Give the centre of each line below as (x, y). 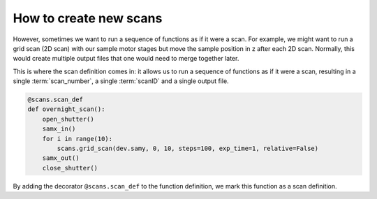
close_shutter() (70, 168)
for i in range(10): (77, 139)
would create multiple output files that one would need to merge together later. (126, 59)
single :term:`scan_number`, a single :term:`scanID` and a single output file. (121, 81)
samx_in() (59, 129)
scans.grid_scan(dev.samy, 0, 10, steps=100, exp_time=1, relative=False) (188, 149)
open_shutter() (68, 119)
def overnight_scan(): (66, 109)
